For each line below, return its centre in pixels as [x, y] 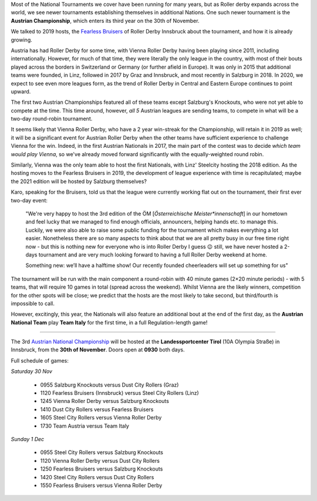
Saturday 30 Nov [32, 371]
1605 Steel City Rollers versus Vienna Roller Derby [101, 418]
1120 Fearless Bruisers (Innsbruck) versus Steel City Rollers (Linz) [119, 393]
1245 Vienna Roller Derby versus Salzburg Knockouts [105, 401]
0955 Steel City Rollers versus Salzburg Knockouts [102, 452]
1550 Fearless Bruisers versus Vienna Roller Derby [101, 485]
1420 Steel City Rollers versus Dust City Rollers [97, 477]
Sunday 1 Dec [28, 439]
